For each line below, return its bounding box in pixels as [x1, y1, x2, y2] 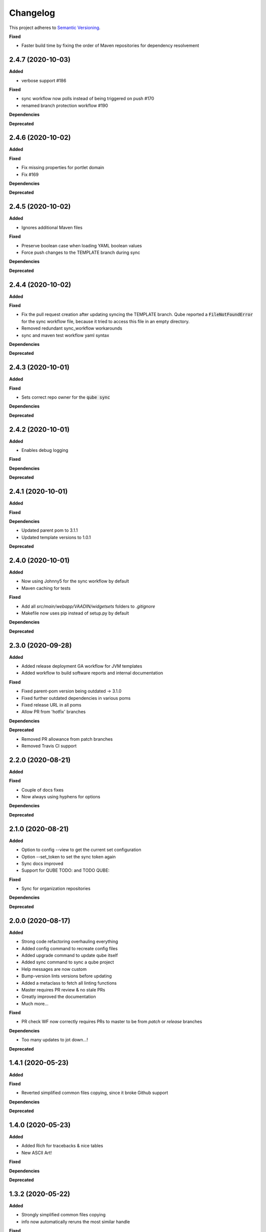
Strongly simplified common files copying [21, 1212, 106, 1218]
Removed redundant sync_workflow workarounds [21, 325, 123, 331]
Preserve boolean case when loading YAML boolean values [21, 242, 142, 248]
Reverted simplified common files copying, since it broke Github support [21, 1090, 168, 1096]
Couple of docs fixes [21, 787, 64, 793]
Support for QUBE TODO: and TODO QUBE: [21, 867, 110, 873]
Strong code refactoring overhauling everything [21, 939, 118, 945]
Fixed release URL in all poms [21, 702, 81, 708]
